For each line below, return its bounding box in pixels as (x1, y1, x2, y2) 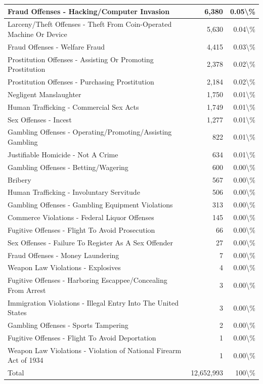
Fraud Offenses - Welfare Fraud (8, 41, 105, 52)
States (8, 307, 27, 318)
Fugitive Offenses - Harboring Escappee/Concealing (8, 275, 167, 285)
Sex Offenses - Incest (8, 114, 72, 124)
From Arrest (8, 284, 46, 295)
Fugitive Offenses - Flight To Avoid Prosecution (8, 224, 155, 235)
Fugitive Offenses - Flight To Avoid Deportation (8, 332, 156, 343)
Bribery (8, 174, 31, 185)
